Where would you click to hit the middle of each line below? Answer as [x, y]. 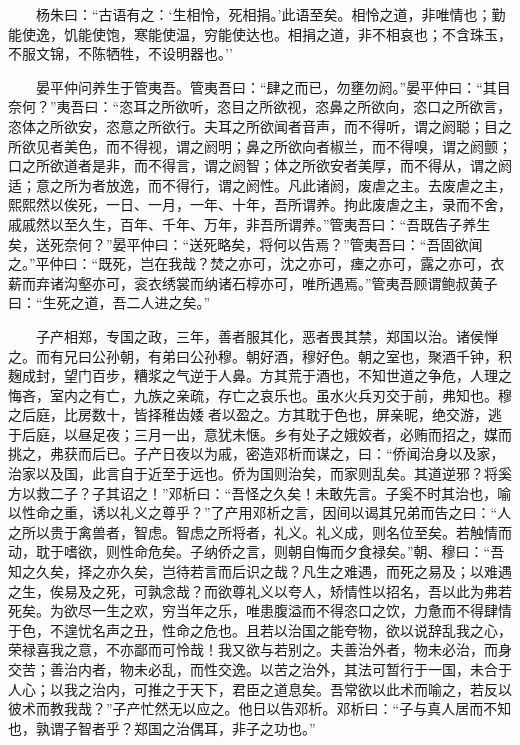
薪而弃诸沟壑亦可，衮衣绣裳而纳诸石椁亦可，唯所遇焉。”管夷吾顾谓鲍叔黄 [246, 282]
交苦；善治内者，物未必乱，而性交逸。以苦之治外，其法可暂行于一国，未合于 [260, 669]
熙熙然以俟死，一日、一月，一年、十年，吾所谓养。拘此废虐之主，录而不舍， [260, 204]
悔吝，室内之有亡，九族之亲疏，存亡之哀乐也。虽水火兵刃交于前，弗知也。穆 [260, 394]
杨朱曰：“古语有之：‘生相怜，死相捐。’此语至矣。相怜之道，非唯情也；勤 [270, 14]
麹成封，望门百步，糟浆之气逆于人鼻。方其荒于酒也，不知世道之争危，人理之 [260, 375]
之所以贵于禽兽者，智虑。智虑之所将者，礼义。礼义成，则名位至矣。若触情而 [260, 531]
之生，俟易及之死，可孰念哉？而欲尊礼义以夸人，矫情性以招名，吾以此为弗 [253, 590]
